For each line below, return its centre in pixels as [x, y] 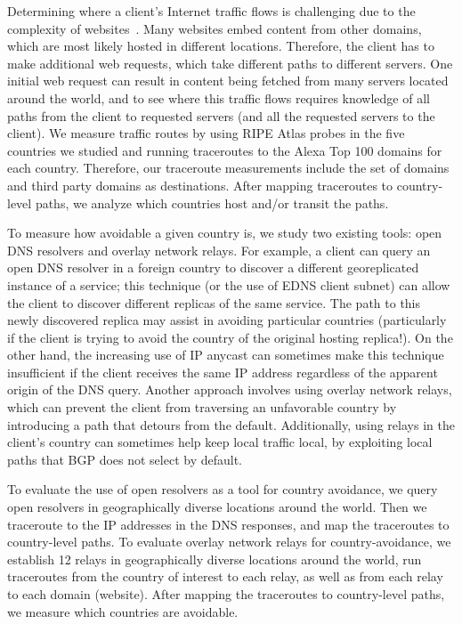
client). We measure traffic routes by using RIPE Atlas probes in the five [206, 133]
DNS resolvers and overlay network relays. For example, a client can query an [219, 250]
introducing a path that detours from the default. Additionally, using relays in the [231, 424]
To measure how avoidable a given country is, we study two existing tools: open [225, 233]
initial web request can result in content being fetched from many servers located [228, 81]
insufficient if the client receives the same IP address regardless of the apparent [223, 372]
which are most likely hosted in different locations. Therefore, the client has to [221, 46]
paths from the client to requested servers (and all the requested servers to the [221, 115]
